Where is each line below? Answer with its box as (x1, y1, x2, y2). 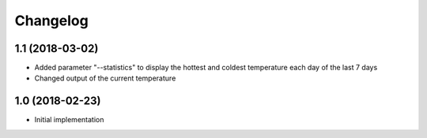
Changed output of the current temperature (34, 73, 176, 83)
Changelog (14, 12, 89, 29)
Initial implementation (34, 115, 104, 125)
